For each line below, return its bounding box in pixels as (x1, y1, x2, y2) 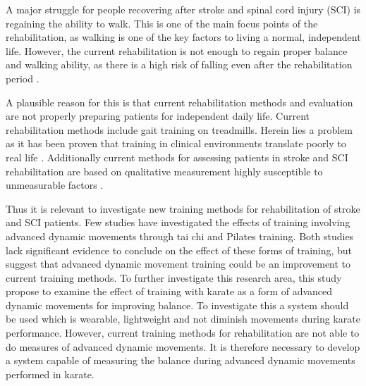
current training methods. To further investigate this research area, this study (6, 270, 342, 285)
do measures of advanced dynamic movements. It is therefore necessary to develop (6, 339, 360, 354)
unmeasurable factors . (6, 178, 104, 192)
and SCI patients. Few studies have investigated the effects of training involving (6, 215, 350, 230)
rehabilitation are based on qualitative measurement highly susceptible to (6, 163, 323, 178)
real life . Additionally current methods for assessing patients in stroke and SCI (6, 149, 348, 164)
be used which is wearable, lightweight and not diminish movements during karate (6, 311, 360, 326)
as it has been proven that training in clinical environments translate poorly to (6, 136, 346, 151)
